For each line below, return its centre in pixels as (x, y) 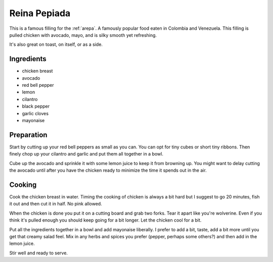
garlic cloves (35, 113)
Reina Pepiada (40, 13)
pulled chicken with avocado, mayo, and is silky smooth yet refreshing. (83, 35)
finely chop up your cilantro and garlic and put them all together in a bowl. (86, 154)
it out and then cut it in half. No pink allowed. (56, 204)
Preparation (28, 135)
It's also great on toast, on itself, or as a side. (56, 44)
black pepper (36, 107)
